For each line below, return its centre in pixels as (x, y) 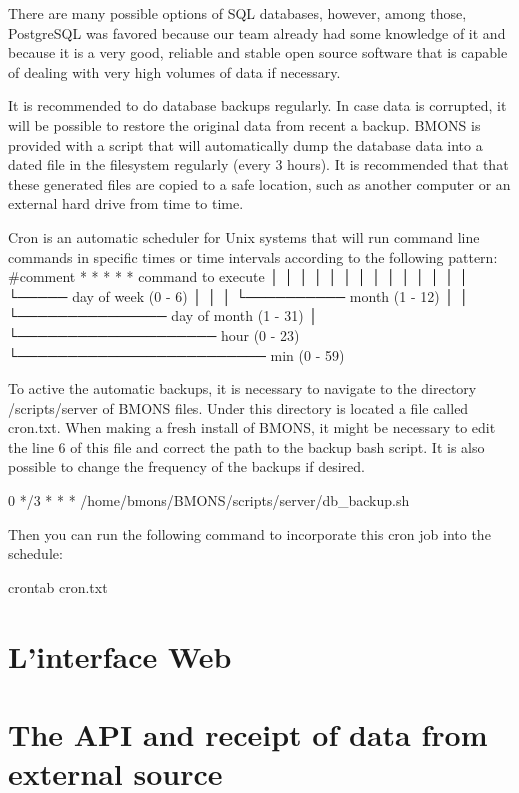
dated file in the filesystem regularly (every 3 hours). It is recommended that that (258, 164)
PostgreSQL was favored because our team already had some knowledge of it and (257, 32)
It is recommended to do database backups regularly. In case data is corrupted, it (257, 105)
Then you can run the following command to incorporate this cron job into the (249, 533)
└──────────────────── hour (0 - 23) (154, 334)
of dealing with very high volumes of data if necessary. (174, 71)
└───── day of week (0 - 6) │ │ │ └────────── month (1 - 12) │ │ (238, 295)
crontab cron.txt (58, 586)
